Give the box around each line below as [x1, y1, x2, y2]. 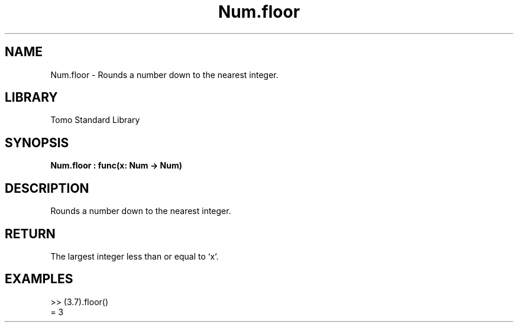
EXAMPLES [5, 271, 73, 287]
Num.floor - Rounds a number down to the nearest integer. [50, 69, 279, 80]
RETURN [5, 226, 56, 241]
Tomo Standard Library [50, 115, 140, 125]
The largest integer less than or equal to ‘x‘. [50, 251, 219, 261]
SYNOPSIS [5, 135, 69, 150]
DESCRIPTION [5, 180, 89, 196]
